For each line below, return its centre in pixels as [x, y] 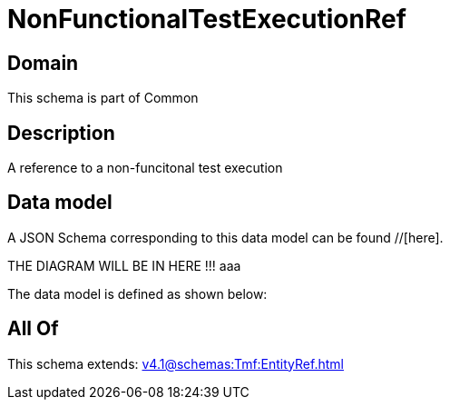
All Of [33, 329]
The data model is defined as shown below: [137, 293]
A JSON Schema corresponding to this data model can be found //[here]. [225, 237]
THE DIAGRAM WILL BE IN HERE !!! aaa [124, 265]
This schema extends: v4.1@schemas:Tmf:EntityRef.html [176, 363]
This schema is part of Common [103, 98]
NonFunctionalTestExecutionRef [207, 19]
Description [61, 133]
